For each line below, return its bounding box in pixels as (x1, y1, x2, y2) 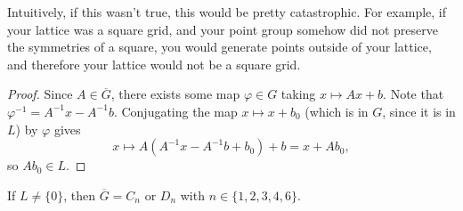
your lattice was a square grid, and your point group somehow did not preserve (7, 20, 438, 38)
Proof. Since (7, 85, 73, 103)
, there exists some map (110, 85, 240, 103)
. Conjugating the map (113, 101, 238, 120)
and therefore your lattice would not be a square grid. (7, 54, 301, 73)
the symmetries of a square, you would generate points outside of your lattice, (7, 37, 432, 56)
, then (63, 185, 95, 204)
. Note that (383, 85, 444, 103)
